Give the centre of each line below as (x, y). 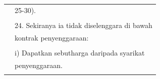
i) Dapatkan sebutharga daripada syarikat (80, 52)
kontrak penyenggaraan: (52, 37)
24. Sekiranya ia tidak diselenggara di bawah (84, 25)
